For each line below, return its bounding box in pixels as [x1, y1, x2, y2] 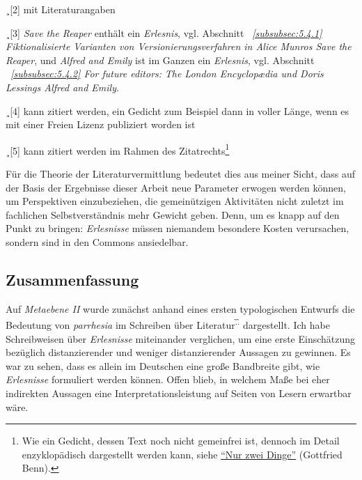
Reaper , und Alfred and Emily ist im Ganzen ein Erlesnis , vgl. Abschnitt [6, 52, 315, 67]
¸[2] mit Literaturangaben [6, 2, 116, 16]
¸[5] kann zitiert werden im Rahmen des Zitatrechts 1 [6, 141, 230, 157]
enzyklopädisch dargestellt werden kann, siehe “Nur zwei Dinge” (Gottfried [22, 447, 343, 461]
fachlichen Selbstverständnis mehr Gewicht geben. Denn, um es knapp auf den [6, 207, 340, 222]
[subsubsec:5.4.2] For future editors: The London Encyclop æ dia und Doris [10, 66, 324, 81]
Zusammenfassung [6, 268, 139, 290]
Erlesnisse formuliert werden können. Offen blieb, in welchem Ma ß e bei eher [6, 372, 330, 387]
